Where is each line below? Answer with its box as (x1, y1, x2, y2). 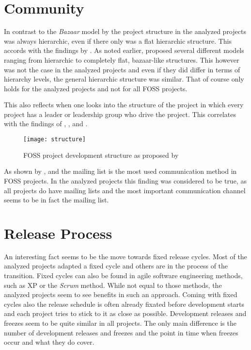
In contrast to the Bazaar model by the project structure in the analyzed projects (4, 26, 246, 36)
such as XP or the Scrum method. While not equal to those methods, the (4, 280, 222, 290)
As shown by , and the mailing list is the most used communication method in (4, 166, 237, 176)
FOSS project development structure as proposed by (23, 150, 179, 160)
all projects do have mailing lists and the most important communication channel (4, 185, 246, 195)
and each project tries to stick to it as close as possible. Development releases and (4, 308, 247, 318)
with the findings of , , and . (4, 118, 88, 129)
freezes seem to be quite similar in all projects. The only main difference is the (4, 317, 236, 328)
